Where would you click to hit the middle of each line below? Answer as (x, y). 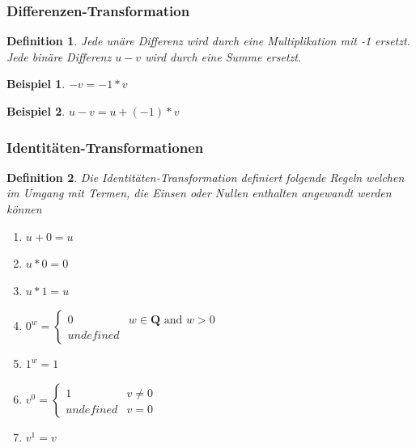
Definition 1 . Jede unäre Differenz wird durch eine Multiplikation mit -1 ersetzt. (208, 41)
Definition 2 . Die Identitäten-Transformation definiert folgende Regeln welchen (206, 177)
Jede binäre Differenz (59, 56)
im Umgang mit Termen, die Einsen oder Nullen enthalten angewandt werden (199, 193)
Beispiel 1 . (36, 84)
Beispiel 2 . (36, 111)
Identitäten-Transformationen (105, 147)
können (24, 209)
